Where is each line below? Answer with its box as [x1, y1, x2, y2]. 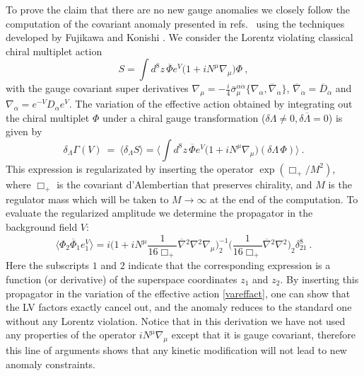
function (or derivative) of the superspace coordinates [6, 271, 237, 286]
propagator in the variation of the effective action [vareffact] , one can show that [6, 285, 351, 300]
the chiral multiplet [6, 110, 90, 125]
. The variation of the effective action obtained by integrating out [69, 96, 353, 111]
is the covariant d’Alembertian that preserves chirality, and [57, 176, 312, 191]
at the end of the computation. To [210, 191, 358, 206]
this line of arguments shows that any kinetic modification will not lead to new [6, 343, 347, 358]
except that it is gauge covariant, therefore [171, 327, 356, 342]
